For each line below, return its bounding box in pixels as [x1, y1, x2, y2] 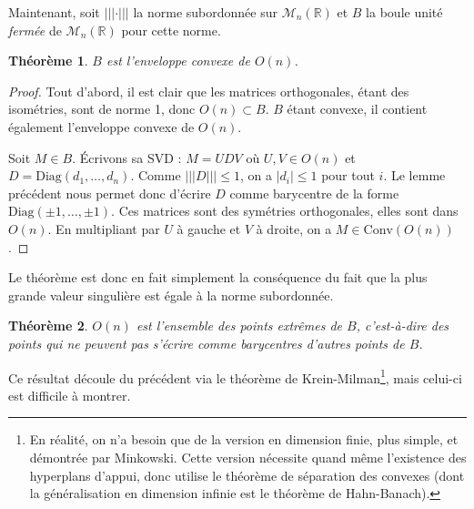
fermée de [8, 20, 62, 39]
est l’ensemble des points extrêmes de [136, 316, 342, 335]
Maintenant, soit [8, 3, 100, 21]
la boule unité [366, 3, 443, 21]
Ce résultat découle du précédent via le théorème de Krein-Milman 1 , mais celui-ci [8, 365, 462, 387]
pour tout [321, 166, 375, 185]
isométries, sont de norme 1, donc [8, 99, 196, 118]
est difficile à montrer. [8, 385, 131, 404]
